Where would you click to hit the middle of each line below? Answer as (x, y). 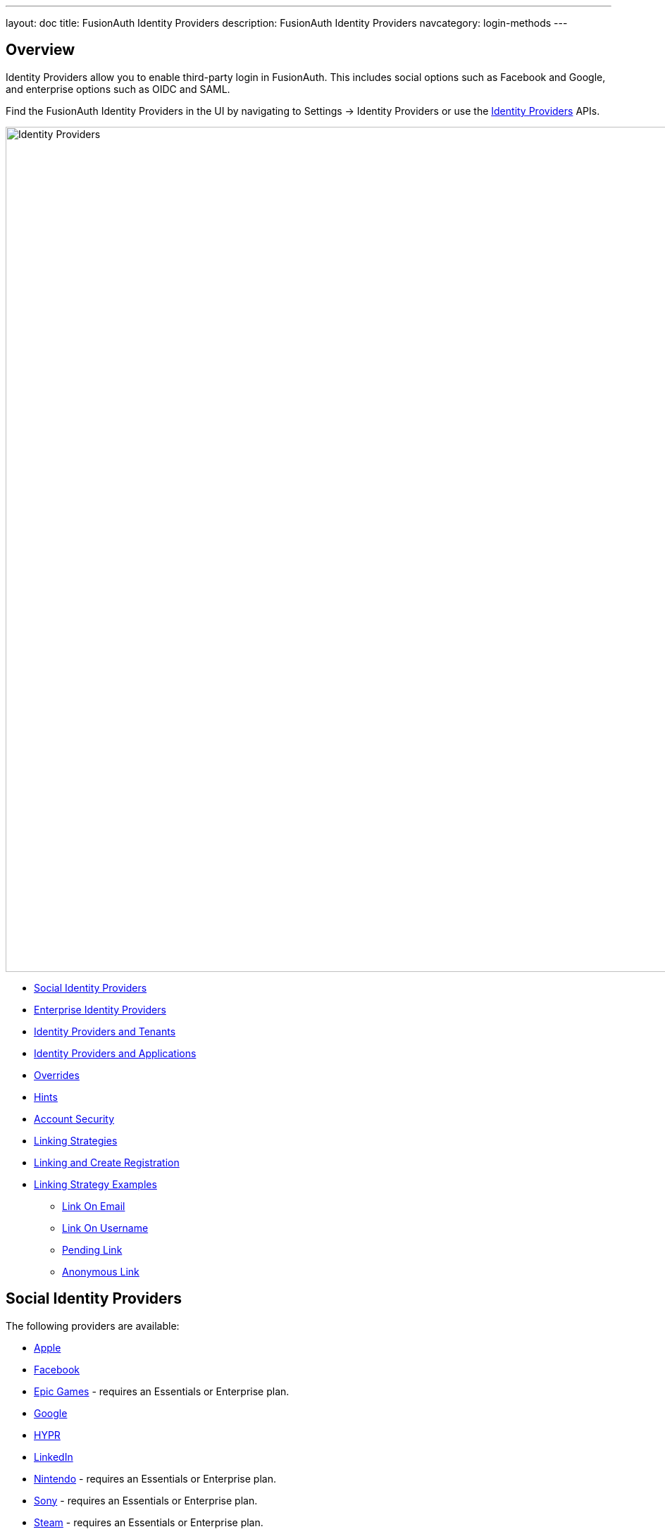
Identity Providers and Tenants (105, 1031)
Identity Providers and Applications (115, 1053)
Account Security (74, 1118)
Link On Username (105, 1228)
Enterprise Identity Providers (100, 1009)
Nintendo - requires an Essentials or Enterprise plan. (155, 1478)
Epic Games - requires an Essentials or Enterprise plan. (162, 1391)
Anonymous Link (101, 1271)
